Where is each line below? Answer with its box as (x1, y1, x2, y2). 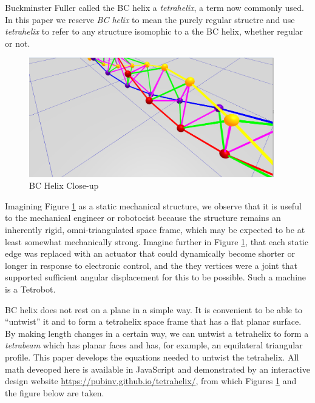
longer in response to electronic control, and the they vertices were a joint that (5, 259, 297, 271)
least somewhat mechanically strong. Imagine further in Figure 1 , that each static (5, 235, 308, 248)
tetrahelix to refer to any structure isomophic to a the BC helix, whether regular (5, 25, 303, 38)
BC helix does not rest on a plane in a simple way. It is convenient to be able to (5, 303, 303, 316)
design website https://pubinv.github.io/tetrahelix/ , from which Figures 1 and (5, 374, 297, 387)
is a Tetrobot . (5, 283, 56, 295)
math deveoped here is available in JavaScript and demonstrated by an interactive (5, 362, 310, 375)
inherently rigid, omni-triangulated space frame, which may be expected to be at (5, 223, 305, 236)
